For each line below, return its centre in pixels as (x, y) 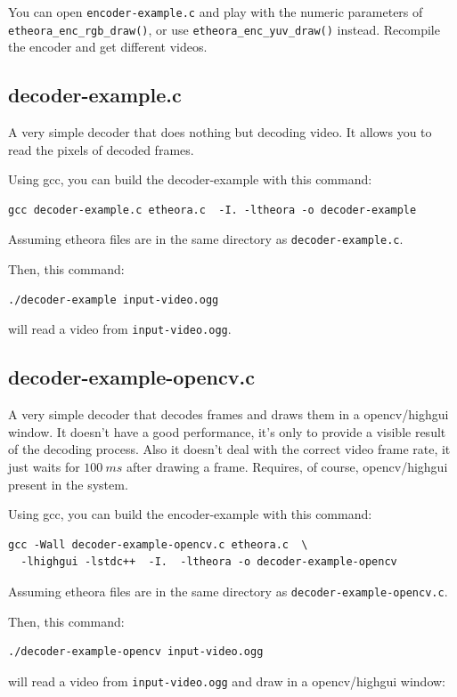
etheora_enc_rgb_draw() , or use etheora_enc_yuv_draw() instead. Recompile (224, 29)
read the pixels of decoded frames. (101, 149)
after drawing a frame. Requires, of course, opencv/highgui (287, 466)
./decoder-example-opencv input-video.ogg (136, 652)
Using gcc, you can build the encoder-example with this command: (190, 514)
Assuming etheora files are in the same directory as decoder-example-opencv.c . (228, 591)
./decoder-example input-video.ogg (114, 300)
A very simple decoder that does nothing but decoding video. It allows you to (220, 132)
